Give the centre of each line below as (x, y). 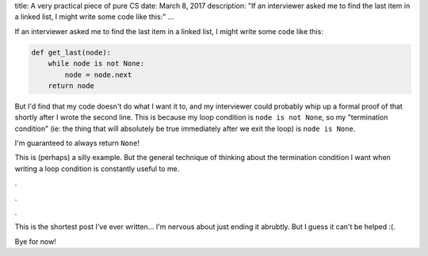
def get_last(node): (71, 52)
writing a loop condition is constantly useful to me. (97, 168)
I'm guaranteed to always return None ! (77, 143)
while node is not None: (96, 64)
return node (71, 86)
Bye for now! (36, 241)
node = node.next (98, 75)
